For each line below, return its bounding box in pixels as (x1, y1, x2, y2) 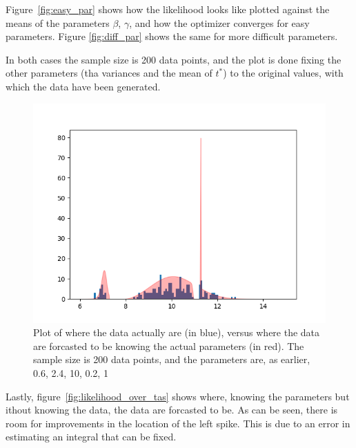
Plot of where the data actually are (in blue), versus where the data (33, 325, 320, 340)
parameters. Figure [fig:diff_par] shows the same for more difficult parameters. (6, 29, 338, 43)
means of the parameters (6, 15, 110, 30)
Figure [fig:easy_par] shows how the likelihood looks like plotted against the (6, 2, 330, 16)
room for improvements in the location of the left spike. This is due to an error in (6, 416, 350, 430)
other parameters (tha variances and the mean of (6, 66, 212, 80)
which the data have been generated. (6, 79, 161, 93)
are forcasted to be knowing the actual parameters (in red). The (33, 338, 304, 353)
